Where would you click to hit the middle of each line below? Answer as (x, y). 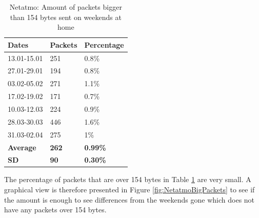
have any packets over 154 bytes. (55, 210)
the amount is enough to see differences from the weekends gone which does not (129, 199)
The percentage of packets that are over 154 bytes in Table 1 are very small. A (128, 179)
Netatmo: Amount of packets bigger (66, 7)
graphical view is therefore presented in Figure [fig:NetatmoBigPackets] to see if (129, 190)
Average (22, 147)
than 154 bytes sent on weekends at (66, 17)
